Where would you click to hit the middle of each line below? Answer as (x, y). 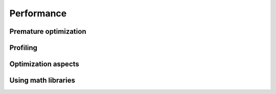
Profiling (24, 48)
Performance (38, 13)
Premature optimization (48, 31)
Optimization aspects (44, 64)
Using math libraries (42, 80)
